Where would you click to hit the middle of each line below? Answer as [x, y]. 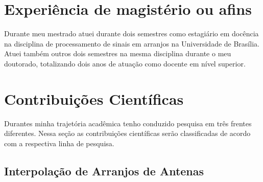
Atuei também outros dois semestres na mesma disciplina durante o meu [118, 53]
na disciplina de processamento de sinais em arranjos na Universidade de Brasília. [132, 43]
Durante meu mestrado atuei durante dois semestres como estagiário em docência [131, 33]
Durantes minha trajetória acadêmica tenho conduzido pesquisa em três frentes [128, 123]
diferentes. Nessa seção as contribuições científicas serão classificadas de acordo [127, 133]
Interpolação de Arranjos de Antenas [104, 170]
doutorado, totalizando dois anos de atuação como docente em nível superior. [125, 63]
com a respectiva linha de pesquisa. [59, 143]
